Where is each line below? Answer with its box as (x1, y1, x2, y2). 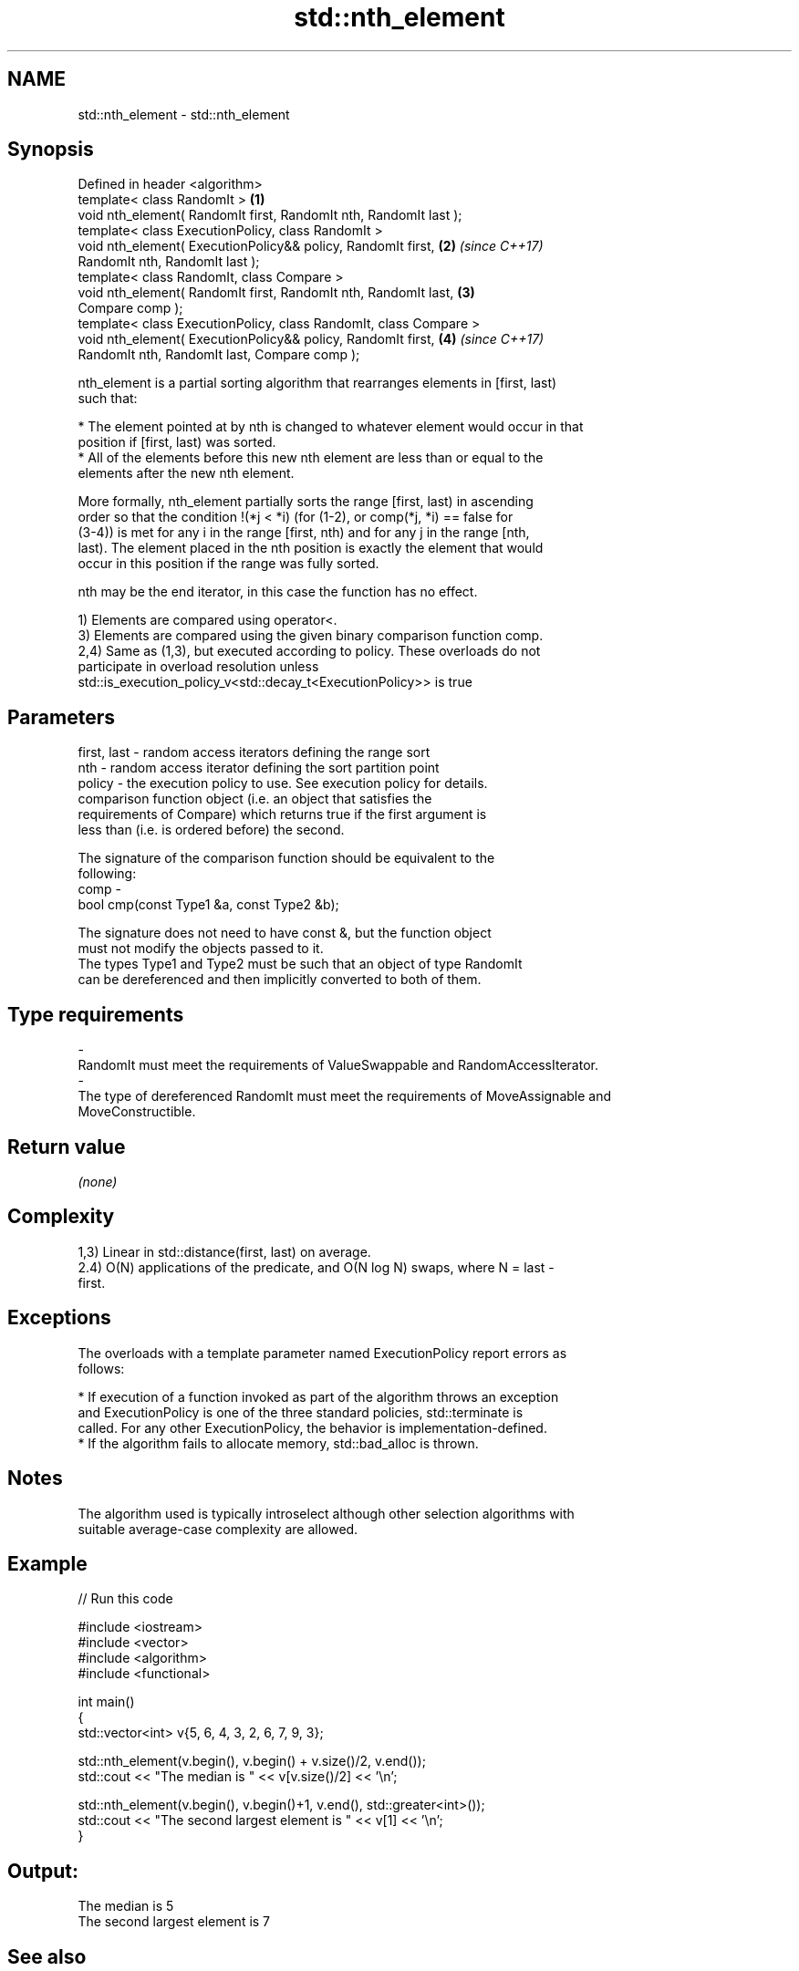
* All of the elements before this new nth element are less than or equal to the (78, 450, 544, 466)
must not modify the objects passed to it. (78, 940, 324, 957)
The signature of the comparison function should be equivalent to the (78, 850, 495, 866)
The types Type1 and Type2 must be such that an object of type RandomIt (78, 956, 523, 972)
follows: (78, 1360, 125, 1376)
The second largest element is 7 (78, 1914, 271, 1930)
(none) (78, 1173, 118, 1189)
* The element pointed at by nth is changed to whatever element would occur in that (78, 419, 584, 435)
